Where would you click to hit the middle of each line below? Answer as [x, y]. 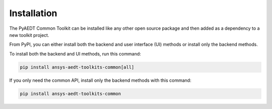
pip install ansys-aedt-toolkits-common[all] [77, 67]
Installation [33, 13]
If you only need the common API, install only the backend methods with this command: [100, 80]
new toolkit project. [29, 35]
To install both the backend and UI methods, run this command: [75, 53]
